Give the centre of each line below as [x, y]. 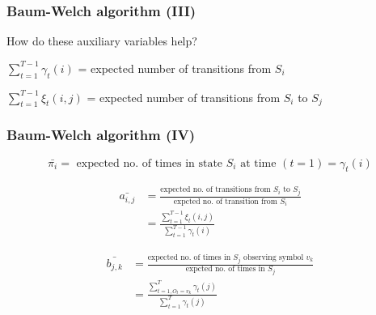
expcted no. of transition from [225, 201]
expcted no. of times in [225, 269]
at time [258, 163]
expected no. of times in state [150, 163]
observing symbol [274, 258]
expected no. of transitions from [215, 190]
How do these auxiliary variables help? [102, 41]
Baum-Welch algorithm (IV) [101, 135]
